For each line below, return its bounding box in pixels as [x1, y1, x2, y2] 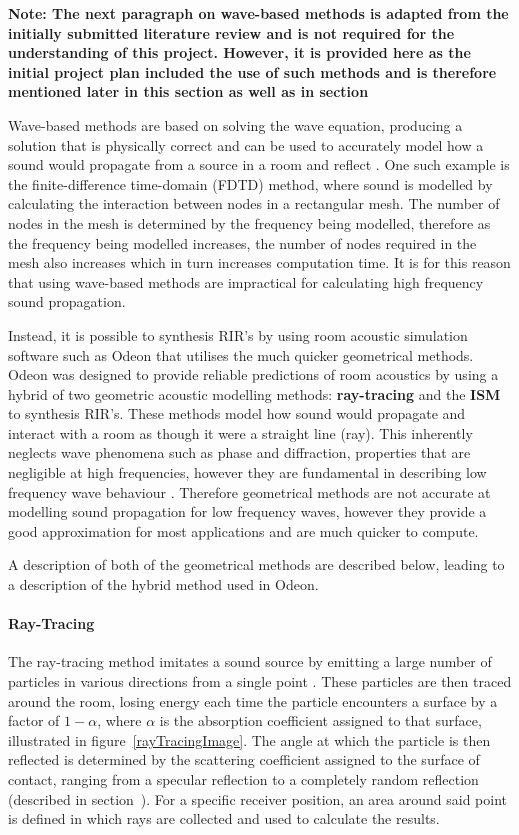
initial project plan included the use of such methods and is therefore [8, 61, 497, 82]
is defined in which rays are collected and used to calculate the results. [8, 808, 440, 829]
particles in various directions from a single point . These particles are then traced [8, 671, 512, 692]
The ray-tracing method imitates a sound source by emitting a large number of [8, 651, 492, 672]
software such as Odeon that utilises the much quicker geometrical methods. [8, 344, 474, 365]
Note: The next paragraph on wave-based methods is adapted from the [8, 3, 509, 23]
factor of [8, 710, 60, 731]
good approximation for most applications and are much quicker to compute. [8, 520, 479, 541]
